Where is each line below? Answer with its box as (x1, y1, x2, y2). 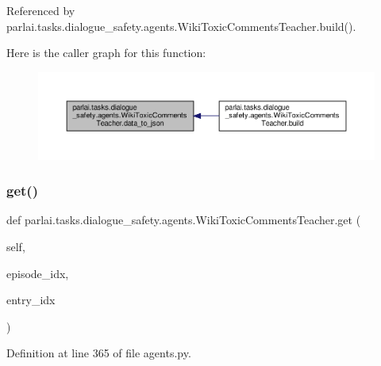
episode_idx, (6, 265, 69, 281)
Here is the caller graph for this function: (6, 44, 206, 61)
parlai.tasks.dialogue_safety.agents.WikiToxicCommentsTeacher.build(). (6, 17, 356, 34)
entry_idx (6, 292, 56, 308)
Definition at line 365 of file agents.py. (6, 345, 191, 361)
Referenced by (6, 2, 75, 18)
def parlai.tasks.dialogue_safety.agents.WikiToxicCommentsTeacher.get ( (6, 212, 361, 228)
